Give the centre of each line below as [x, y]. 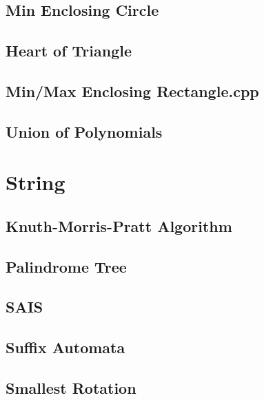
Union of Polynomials [84, 131]
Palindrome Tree [66, 266]
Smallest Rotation [71, 388]
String [35, 182]
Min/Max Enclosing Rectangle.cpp [132, 91]
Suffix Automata [65, 347]
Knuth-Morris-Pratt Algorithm [119, 225]
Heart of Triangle [69, 51]
